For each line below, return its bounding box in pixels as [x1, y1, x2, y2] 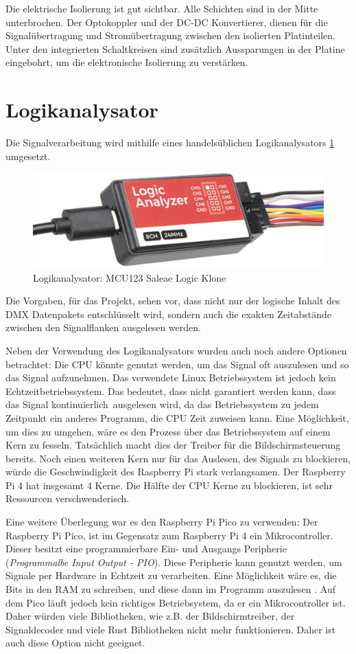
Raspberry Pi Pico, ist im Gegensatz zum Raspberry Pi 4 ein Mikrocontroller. [5, 528, 333, 542]
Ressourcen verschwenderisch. [5, 491, 130, 506]
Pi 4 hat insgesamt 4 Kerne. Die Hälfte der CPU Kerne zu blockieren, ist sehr [5, 477, 333, 492]
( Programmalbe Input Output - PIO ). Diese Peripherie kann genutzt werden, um [5, 554, 342, 569]
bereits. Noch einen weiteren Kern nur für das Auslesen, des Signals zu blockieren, [5, 451, 351, 465]
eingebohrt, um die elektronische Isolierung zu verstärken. [5, 55, 248, 69]
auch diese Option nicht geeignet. [5, 635, 145, 650]
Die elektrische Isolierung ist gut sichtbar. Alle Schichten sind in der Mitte [5, 1, 318, 15]
